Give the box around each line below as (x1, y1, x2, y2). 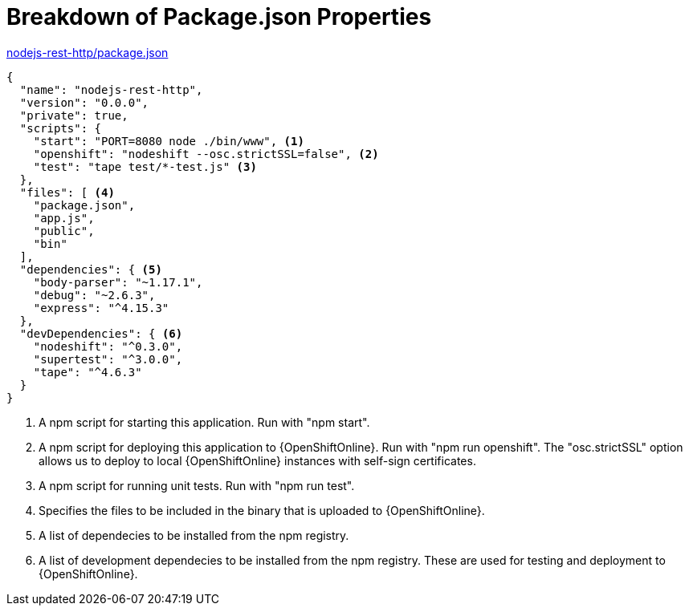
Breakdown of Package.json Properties (6, 3, 432, 30)
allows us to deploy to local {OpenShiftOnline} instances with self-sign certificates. (39, 453, 476, 468)
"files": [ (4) (19, 185, 115, 199)
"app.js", (33, 211, 95, 225)
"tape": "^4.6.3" (33, 365, 142, 379)
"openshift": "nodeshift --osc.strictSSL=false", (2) (33, 147, 379, 160)
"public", (33, 224, 95, 237)
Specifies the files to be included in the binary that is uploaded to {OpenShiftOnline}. (39, 503, 485, 517)
